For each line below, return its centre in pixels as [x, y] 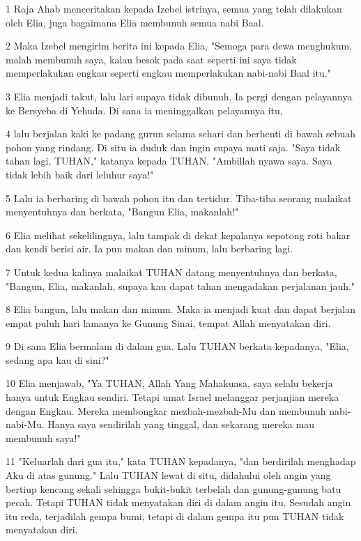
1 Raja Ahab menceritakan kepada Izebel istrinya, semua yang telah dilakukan [174, 8]
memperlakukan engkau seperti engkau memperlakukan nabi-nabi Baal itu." [168, 73]
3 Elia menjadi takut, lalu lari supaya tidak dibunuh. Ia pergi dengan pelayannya [179, 96]
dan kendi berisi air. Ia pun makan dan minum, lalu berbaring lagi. [149, 249]
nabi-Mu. [25, 424]
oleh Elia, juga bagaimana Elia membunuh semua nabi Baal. [135, 22]
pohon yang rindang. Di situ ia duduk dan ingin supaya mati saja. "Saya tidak [173, 147]
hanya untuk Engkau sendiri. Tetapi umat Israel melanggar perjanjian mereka [172, 397]
